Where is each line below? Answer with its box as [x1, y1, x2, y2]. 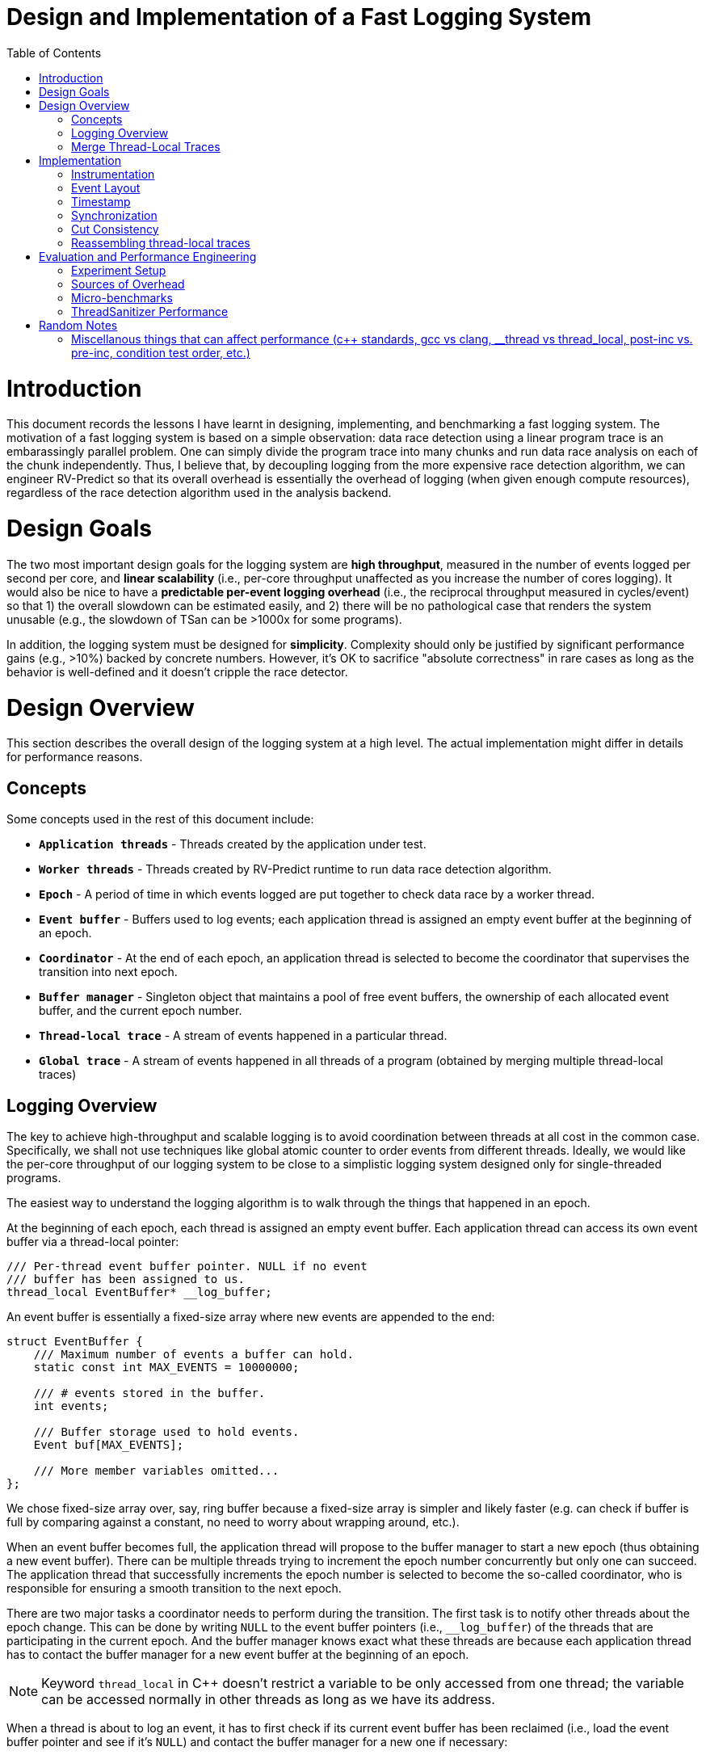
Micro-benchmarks [71, 290, 173, 305]
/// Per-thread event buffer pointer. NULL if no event [6, 1259, 368, 1273]
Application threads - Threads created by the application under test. [39, 837, 427, 852]
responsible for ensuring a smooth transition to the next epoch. [6, 1580, 342, 1595]
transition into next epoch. [39, 965, 178, 979]
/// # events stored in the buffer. [33, 1386, 266, 1399]
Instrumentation [71, 166, 155, 181]
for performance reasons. [6, 750, 143, 764]
